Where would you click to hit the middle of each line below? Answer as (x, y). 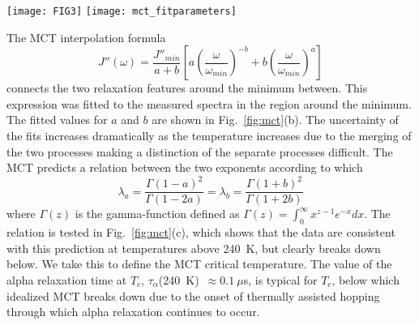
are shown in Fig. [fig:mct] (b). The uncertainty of (275, 120)
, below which (366, 279)
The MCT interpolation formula (86, 37)
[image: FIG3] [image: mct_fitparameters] (122, 11)
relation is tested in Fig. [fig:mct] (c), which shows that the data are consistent (201, 232)
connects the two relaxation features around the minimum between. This (187, 88)
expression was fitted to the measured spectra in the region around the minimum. (209, 103)
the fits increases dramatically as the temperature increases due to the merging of (209, 136)
